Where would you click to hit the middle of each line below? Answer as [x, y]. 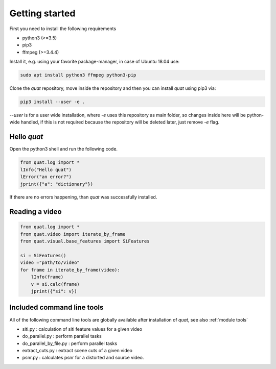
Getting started [42, 13]
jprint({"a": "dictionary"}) [57, 184]
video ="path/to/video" [50, 263]
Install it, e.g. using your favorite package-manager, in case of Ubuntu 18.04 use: [95, 62]
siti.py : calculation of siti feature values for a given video [82, 329]
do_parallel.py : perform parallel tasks [62, 336]
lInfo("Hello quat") [46, 169]
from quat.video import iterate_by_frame [73, 234]
